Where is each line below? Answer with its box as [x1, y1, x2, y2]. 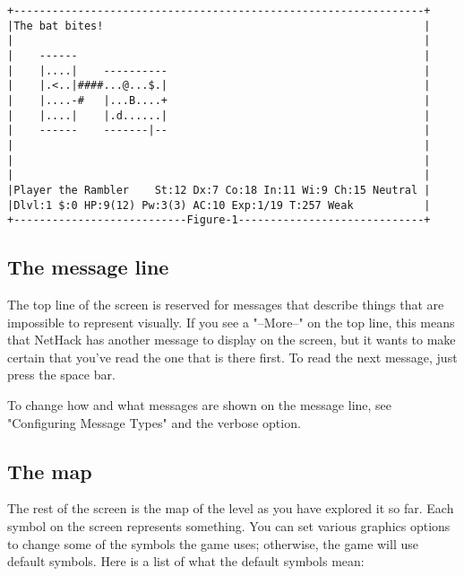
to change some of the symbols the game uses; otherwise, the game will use [7, 534, 418, 553]
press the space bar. [7, 365, 116, 384]
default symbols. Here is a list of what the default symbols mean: [7, 552, 365, 571]
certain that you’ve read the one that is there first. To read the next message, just [7, 347, 458, 366]
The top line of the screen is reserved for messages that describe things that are [7, 295, 444, 314]
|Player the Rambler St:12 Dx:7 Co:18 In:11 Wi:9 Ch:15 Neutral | [7, 183, 431, 196]
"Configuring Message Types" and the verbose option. [7, 413, 301, 432]
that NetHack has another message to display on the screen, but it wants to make [7, 330, 456, 349]
